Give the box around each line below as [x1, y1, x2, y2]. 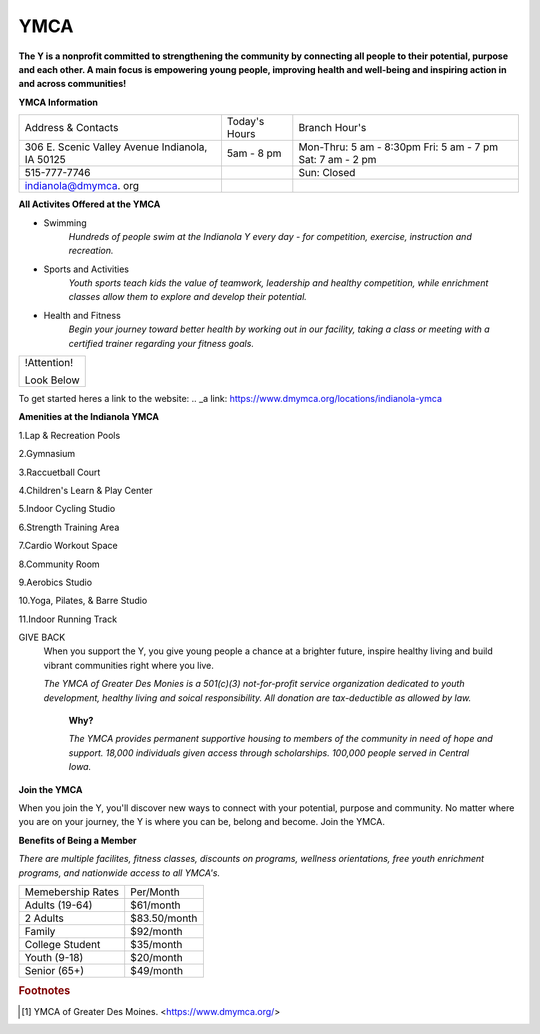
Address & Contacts [24, 121, 119, 135]
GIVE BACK [18, 631, 66, 644]
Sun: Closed [298, 166, 356, 180]
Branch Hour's [298, 121, 367, 135]
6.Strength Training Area [18, 521, 120, 533]
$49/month [130, 963, 184, 977]
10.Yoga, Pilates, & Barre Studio [18, 595, 148, 607]
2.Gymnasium [18, 448, 75, 460]
